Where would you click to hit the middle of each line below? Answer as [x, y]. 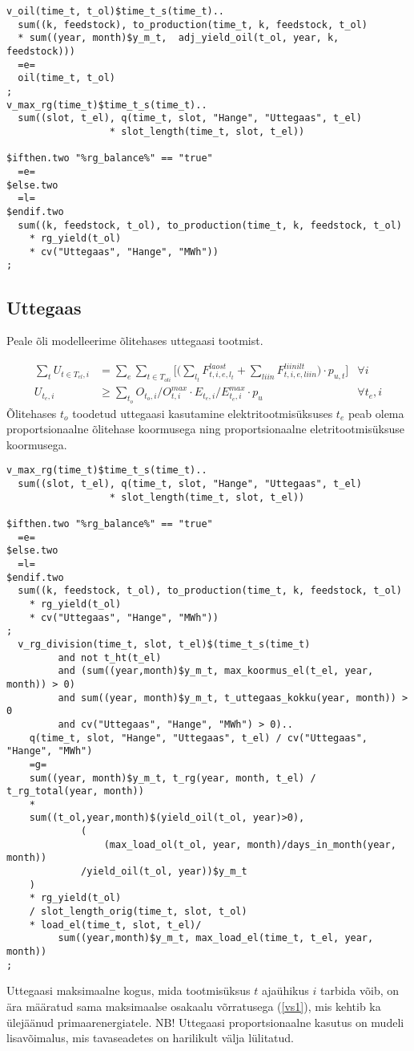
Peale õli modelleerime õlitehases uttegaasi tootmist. [135, 341]
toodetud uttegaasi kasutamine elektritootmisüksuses [203, 413]
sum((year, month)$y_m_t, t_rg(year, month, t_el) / [173, 778]
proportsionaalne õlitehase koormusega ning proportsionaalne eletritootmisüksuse [206, 429]
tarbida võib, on [360, 990]
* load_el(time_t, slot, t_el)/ [115, 925]
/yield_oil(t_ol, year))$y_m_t [164, 872]
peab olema [376, 413]
